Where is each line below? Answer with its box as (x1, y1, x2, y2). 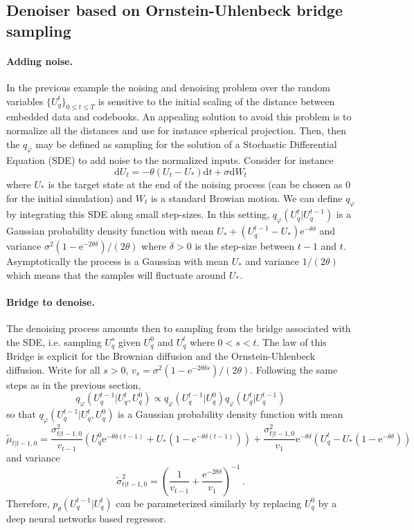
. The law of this (256, 334, 327, 349)
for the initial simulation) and (6, 190, 133, 205)
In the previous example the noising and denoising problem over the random (6, 80, 330, 94)
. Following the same (250, 362, 338, 376)
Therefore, (6, 495, 50, 510)
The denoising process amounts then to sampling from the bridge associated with (6, 321, 351, 336)
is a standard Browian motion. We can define (151, 190, 343, 205)
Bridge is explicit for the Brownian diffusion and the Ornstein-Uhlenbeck (6, 349, 316, 363)
